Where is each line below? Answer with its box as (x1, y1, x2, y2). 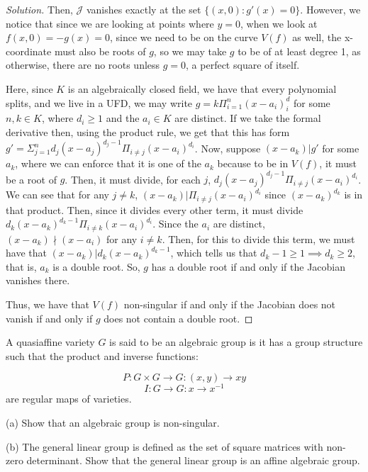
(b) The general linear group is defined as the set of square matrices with (6, 439, 323, 454)
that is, (6, 259, 37, 274)
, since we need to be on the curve (109, 30, 258, 45)
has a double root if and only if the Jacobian (151, 259, 346, 274)
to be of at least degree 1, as (238, 43, 361, 58)
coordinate (6, 43, 52, 58)
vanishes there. (6, 273, 70, 288)
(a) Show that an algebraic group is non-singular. (6, 415, 220, 430)
